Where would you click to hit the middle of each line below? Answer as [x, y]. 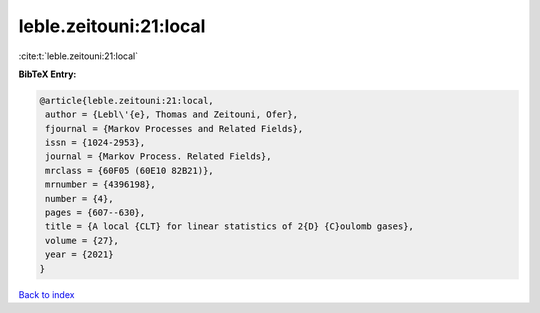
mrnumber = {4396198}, [101, 184]
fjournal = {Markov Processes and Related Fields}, [174, 128]
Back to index [46, 294]
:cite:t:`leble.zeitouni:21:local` [78, 56]
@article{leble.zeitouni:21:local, [126, 100]
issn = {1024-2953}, [95, 143]
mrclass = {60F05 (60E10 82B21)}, [129, 170]
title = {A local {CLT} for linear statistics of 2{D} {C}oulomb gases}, [230, 226]
